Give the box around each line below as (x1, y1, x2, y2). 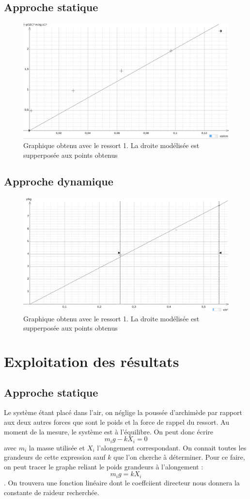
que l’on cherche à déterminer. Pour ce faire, (113, 452, 245, 462)
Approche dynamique (4, 173, 113, 188)
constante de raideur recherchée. (4, 487, 99, 497)
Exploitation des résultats (4, 351, 179, 371)
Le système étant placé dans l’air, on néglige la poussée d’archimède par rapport (4, 407, 242, 417)
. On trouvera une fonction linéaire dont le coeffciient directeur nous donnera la (4, 477, 240, 487)
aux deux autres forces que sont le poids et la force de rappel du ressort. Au (4, 417, 230, 427)
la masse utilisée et (29, 442, 85, 452)
